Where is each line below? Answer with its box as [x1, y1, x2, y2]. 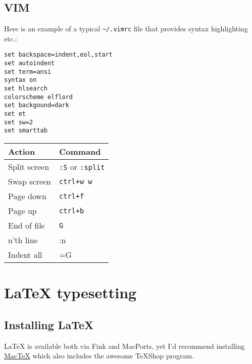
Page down [8, 190, 46, 202]
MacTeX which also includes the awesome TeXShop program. [4, 350, 194, 361]
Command [59, 146, 101, 158]
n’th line [8, 234, 38, 246]
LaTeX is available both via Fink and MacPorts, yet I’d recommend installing [4, 340, 245, 351]
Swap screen [8, 175, 52, 188]
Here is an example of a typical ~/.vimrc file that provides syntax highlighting [4, 23, 248, 34]
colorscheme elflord [4, 93, 73, 101]
